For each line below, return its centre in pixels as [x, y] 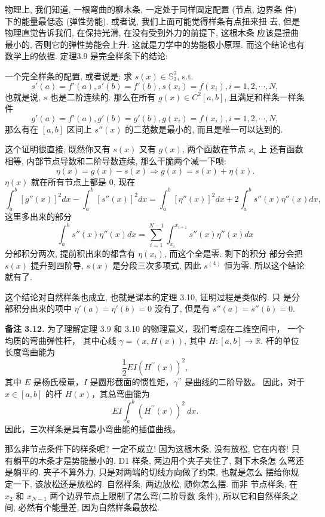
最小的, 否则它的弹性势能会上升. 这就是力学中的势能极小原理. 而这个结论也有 [155, 44]
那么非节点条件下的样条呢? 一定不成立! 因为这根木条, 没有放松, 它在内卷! [147, 449]
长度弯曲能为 [30, 352]
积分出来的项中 [42, 308]
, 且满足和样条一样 [260, 96]
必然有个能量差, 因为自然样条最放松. [89, 507]
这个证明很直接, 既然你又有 [58, 149]
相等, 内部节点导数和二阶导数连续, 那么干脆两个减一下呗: [116, 160]
